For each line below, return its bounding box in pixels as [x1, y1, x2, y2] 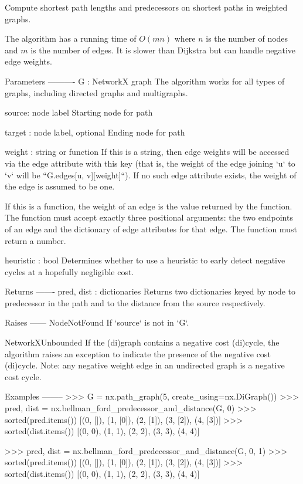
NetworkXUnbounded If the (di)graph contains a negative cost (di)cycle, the [5, 336, 280, 348]
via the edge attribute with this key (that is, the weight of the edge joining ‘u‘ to [5, 157, 295, 169]
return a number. [5, 234, 66, 246]
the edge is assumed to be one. [5, 180, 115, 192]
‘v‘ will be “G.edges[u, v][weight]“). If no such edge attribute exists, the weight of [5, 168, 297, 181]
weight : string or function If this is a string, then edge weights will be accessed [5, 145, 290, 158]
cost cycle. [5, 370, 42, 383]
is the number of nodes [206, 32, 288, 45]
